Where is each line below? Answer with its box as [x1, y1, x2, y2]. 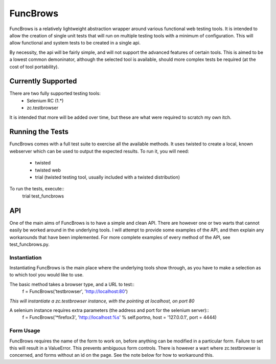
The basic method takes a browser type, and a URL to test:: [9, 281, 135, 287]
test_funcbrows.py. [9, 241, 50, 247]
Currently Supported [9, 77, 77, 85]
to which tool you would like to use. [9, 272, 84, 278]
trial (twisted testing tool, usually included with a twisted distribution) [35, 174, 180, 180]
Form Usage [9, 327, 40, 334]
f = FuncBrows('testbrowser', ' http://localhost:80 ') [22, 288, 128, 294]
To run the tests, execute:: [9, 186, 65, 192]
